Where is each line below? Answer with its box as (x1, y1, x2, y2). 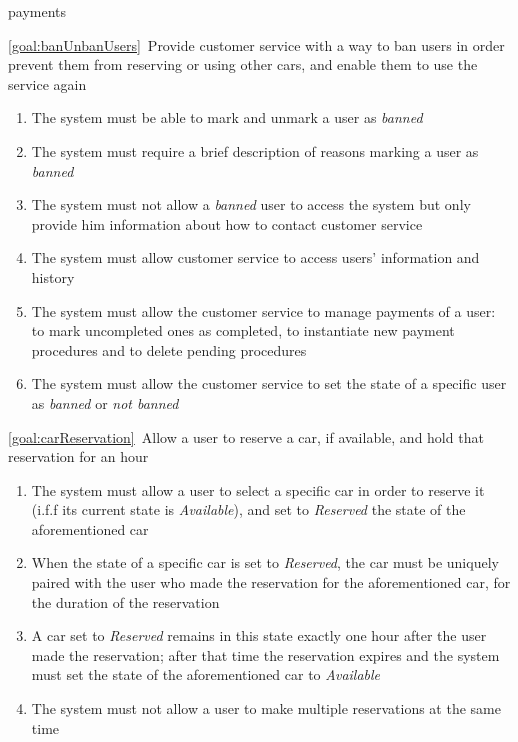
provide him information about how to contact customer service (31, 213, 423, 234)
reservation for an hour (8, 446, 149, 467)
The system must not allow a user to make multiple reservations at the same (31, 698, 501, 719)
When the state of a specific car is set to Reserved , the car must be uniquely (31, 552, 499, 573)
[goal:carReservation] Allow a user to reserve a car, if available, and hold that (8, 426, 484, 447)
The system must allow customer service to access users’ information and (31, 247, 480, 268)
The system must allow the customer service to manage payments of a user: (31, 300, 496, 321)
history (31, 266, 75, 287)
